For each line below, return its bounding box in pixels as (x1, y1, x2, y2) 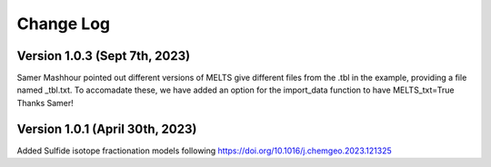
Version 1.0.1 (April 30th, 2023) (16, 121, 197, 136)
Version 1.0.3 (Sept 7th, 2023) (16, 48, 191, 64)
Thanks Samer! (16, 97, 75, 108)
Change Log (16, 14, 111, 34)
